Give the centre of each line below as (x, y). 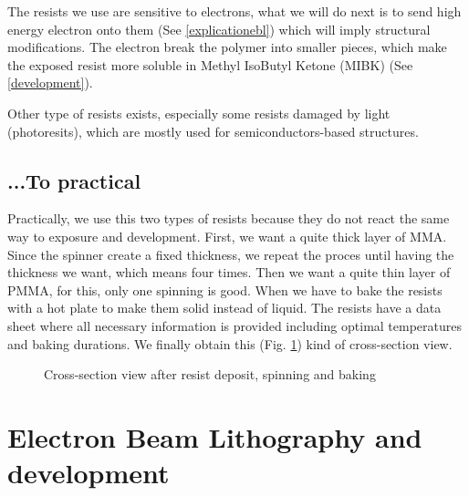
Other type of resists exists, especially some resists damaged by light (199, 113)
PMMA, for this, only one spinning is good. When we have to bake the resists (225, 289)
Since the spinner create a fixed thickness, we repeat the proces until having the (231, 254)
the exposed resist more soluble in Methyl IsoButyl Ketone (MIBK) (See (210, 64)
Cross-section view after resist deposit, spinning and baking (210, 374)
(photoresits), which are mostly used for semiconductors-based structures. (213, 131)
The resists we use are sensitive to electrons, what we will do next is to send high (234, 11)
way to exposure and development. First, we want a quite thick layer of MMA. (227, 236)
